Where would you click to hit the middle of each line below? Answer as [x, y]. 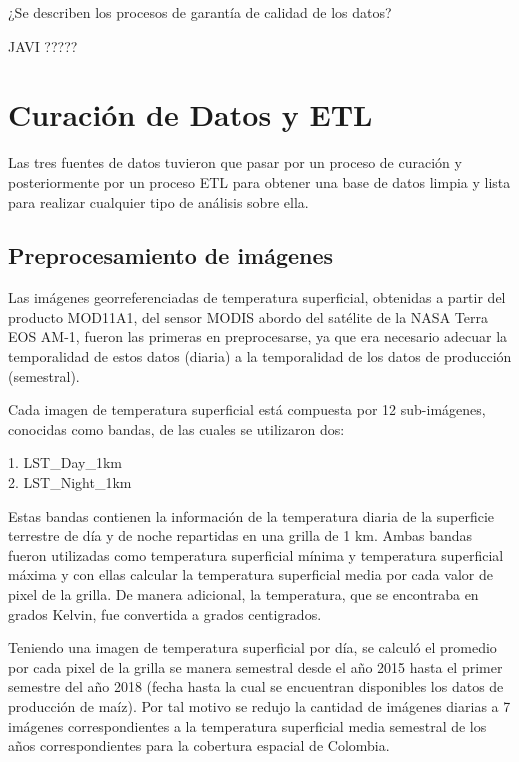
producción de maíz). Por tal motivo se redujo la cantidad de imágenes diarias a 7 [259, 705]
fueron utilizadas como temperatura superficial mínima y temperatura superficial [256, 554]
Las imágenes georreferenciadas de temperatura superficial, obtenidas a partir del [257, 297]
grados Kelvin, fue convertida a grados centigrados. [165, 613]
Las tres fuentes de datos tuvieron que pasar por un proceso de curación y [235, 162]
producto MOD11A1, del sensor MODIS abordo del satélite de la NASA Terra [248, 316]
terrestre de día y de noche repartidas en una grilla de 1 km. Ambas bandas [240, 535]
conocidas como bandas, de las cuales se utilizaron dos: [176, 428]
